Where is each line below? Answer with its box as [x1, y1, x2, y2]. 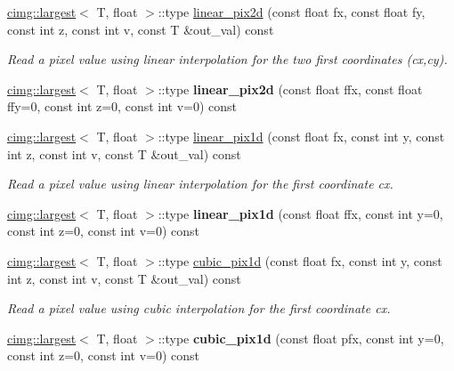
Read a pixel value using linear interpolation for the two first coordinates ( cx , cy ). [7, 50, 448, 69]
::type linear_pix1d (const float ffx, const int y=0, [158, 204, 443, 222]
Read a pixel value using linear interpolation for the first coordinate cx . [7, 174, 393, 193]
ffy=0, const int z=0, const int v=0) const [7, 97, 238, 116]
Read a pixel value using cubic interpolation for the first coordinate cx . [7, 299, 391, 318]
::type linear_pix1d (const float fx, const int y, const [158, 126, 445, 145]
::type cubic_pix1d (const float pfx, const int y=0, [158, 328, 444, 347]
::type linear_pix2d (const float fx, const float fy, [158, 3, 426, 20]
